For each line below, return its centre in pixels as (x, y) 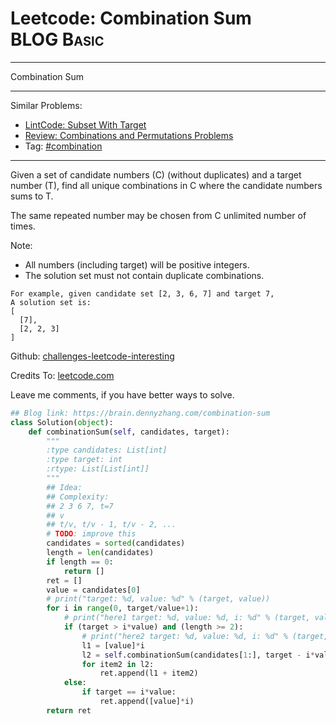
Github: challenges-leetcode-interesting (92, 356)
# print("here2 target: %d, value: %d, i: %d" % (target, (205, 636)
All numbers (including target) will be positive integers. (137, 264)
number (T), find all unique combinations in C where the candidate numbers (166, 185)
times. (23, 226)
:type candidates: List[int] (107, 450)
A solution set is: (51, 302)
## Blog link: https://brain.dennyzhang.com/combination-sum (140, 413)
